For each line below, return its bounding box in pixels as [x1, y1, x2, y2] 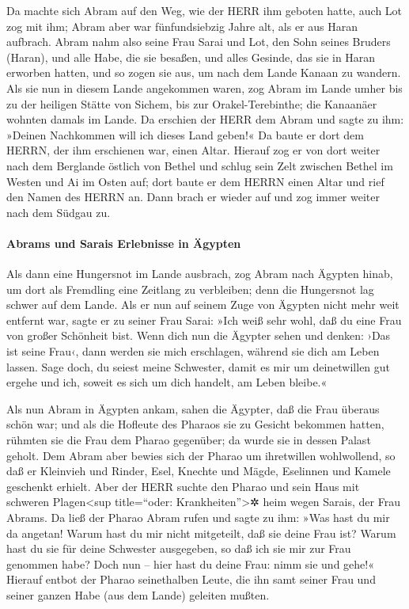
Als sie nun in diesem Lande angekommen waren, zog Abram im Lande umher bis [6, 79, 403, 96]
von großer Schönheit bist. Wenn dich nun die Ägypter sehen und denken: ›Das [6, 327, 391, 344]
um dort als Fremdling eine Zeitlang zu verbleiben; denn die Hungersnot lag [6, 280, 374, 297]
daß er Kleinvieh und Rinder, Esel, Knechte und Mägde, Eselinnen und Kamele [6, 462, 391, 479]
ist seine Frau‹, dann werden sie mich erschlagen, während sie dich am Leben [6, 343, 380, 360]
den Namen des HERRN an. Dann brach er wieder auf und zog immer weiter [6, 188, 380, 205]
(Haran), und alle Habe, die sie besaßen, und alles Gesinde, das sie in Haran [6, 48, 376, 65]
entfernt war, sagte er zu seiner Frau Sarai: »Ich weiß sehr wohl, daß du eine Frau [6, 311, 402, 328]
